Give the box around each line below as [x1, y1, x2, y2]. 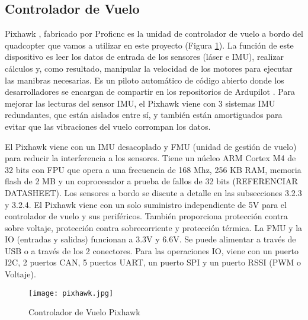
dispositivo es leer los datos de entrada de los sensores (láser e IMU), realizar [5, 50, 284, 63]
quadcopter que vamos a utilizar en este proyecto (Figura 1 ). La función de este [5, 39, 294, 51]
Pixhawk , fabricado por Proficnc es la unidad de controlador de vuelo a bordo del [5, 27, 303, 40]
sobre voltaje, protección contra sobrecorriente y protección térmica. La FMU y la [5, 221, 303, 233]
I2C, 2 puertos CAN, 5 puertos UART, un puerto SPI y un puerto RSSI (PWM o [5, 256, 301, 268]
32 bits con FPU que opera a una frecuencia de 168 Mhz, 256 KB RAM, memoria [5, 163, 301, 175]
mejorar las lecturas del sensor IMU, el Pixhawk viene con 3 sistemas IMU [5, 97, 275, 109]
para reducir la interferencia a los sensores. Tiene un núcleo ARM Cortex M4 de [5, 152, 296, 164]
